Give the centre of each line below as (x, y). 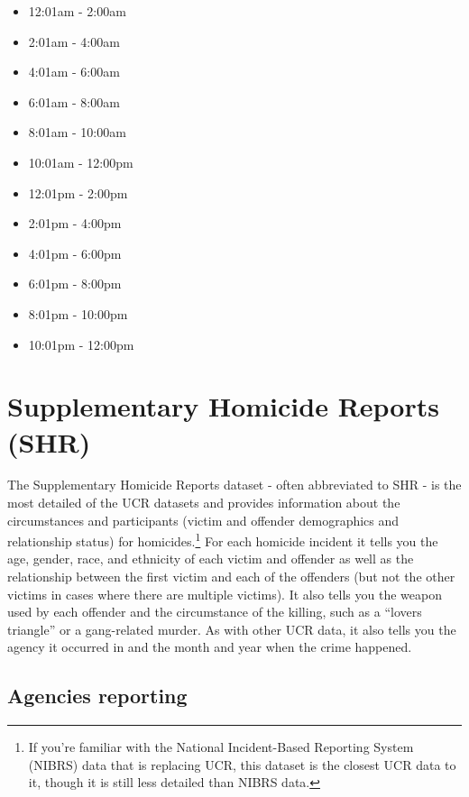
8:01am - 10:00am (77, 132)
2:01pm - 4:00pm (75, 223)
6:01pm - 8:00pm (75, 284)
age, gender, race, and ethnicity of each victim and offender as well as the (211, 559)
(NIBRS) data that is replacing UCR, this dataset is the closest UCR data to (242, 764)
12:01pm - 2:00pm (78, 192)
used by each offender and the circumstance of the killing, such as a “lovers (215, 612)
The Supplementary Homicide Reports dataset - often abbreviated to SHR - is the (234, 485)
